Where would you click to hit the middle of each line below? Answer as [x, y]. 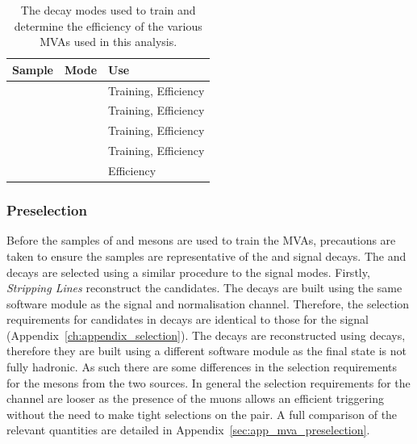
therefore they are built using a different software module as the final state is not [207, 351]
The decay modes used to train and [108, 10]
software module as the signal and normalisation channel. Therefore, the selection [208, 303]
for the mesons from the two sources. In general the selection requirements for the [208, 382]
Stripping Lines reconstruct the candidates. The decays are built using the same [204, 288]
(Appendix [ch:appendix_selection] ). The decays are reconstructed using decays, [206, 335]
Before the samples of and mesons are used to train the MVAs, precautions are [201, 240]
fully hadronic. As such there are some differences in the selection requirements [202, 367]
